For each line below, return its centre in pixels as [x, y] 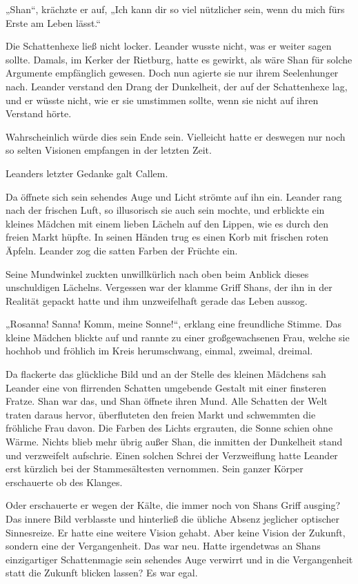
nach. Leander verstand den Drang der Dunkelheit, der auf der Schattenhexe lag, [177, 86]
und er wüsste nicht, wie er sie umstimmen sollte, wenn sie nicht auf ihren [162, 100]
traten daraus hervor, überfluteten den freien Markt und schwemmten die [161, 414]
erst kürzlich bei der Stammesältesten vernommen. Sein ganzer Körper [155, 469]
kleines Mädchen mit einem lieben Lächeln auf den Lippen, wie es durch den [167, 223]
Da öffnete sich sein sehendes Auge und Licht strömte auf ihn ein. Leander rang [174, 196]
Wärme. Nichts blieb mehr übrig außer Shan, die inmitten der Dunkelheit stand [174, 442]
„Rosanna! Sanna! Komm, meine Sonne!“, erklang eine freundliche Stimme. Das [174, 324]
